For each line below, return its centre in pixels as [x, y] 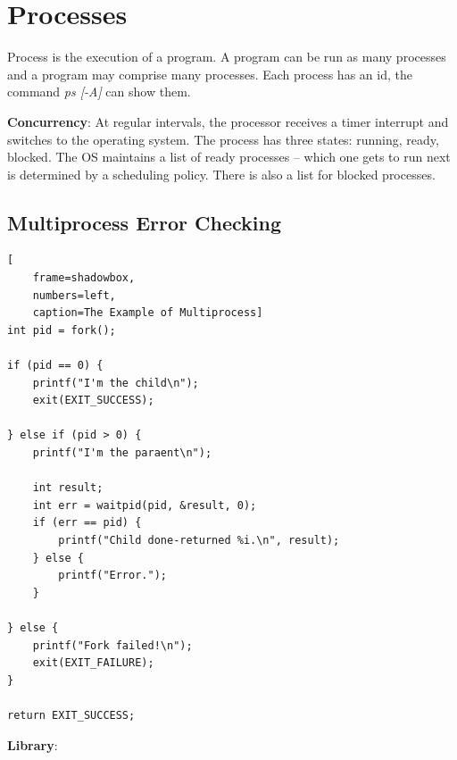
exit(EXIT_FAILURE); [93, 663]
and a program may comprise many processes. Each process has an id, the [210, 74]
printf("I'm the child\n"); [116, 383]
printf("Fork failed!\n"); [112, 645]
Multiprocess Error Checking [144, 222]
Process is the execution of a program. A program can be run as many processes [227, 57]
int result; [68, 488]
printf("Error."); [112, 576]
